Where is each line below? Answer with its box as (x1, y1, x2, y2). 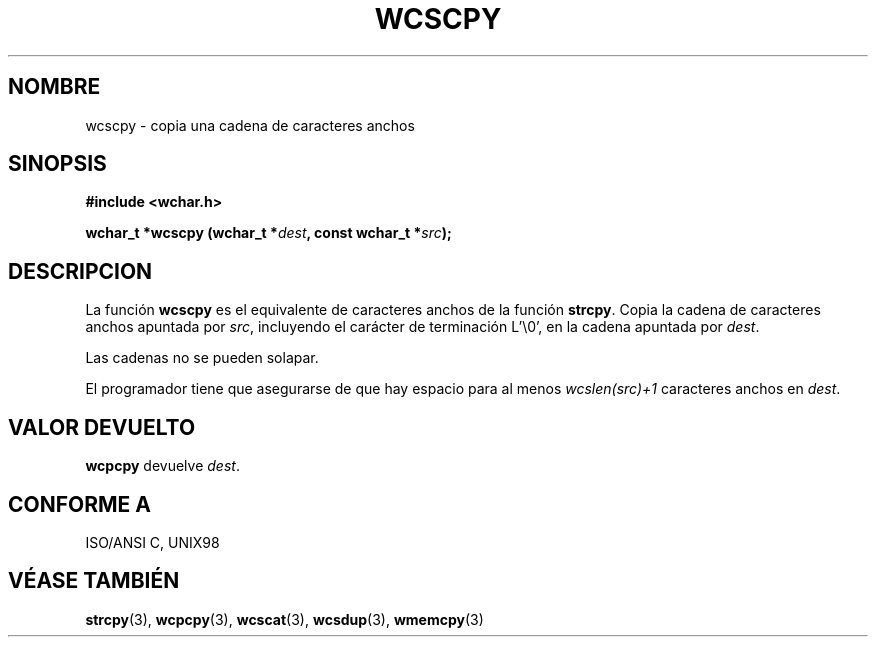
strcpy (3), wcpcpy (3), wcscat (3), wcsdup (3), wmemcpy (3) (85, 610, 484, 628)
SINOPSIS (8, 151, 107, 177)
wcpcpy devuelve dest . (85, 457, 240, 475)
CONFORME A (8, 491, 151, 517)
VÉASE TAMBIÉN (8, 568, 180, 594)
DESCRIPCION (8, 258, 153, 284)
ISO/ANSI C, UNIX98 (85, 533, 220, 551)
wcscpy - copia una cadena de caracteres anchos (85, 116, 415, 134)
